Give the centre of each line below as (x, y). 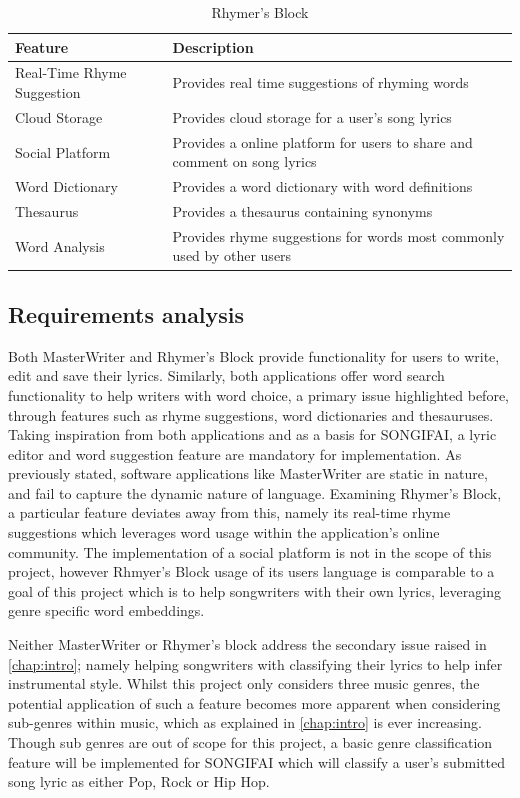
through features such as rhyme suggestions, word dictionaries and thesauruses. (251, 414)
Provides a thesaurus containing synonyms (302, 211)
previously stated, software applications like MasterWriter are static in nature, (248, 473)
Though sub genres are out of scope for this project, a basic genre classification (250, 742)
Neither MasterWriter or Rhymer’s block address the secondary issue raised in (247, 644)
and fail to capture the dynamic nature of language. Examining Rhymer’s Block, (255, 492)
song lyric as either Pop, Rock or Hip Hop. (139, 781)
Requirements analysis (126, 313)
